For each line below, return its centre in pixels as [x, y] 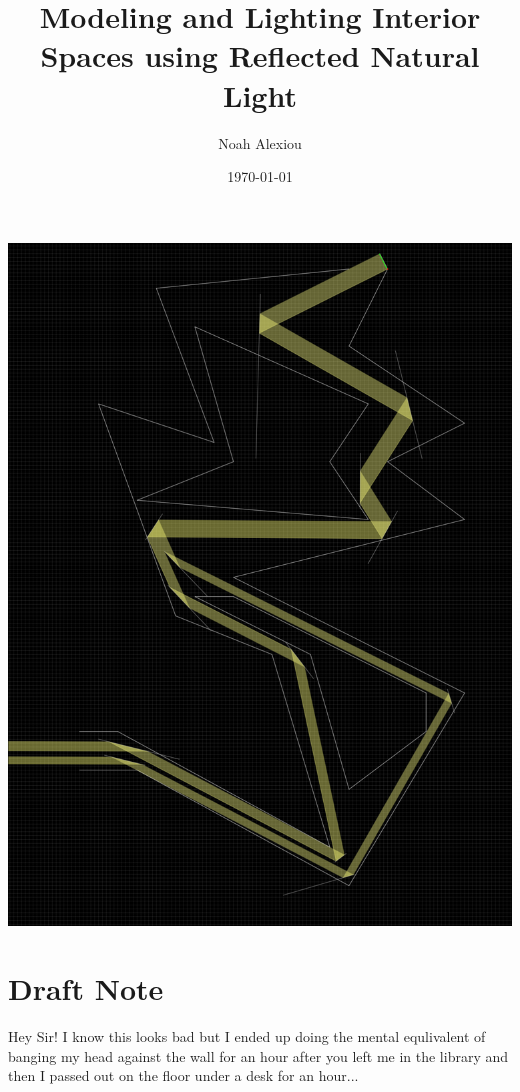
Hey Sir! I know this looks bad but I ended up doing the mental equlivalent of [247, 1036]
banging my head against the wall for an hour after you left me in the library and [258, 1055]
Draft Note [86, 988]
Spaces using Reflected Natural [260, 55]
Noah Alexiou [260, 142]
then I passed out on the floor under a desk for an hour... [183, 1075]
